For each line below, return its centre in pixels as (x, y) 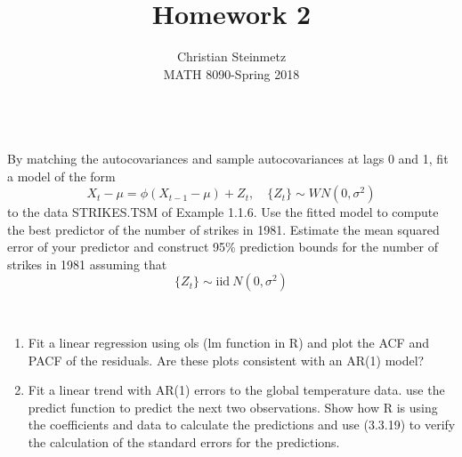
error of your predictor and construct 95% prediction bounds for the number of (223, 247)
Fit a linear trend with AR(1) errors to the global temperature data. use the (236, 390)
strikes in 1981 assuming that (87, 264)
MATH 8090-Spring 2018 (231, 73)
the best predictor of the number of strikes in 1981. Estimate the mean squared (223, 229)
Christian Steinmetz (231, 56)
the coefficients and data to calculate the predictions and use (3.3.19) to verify (242, 425)
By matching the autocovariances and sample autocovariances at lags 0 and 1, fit (228, 158)
